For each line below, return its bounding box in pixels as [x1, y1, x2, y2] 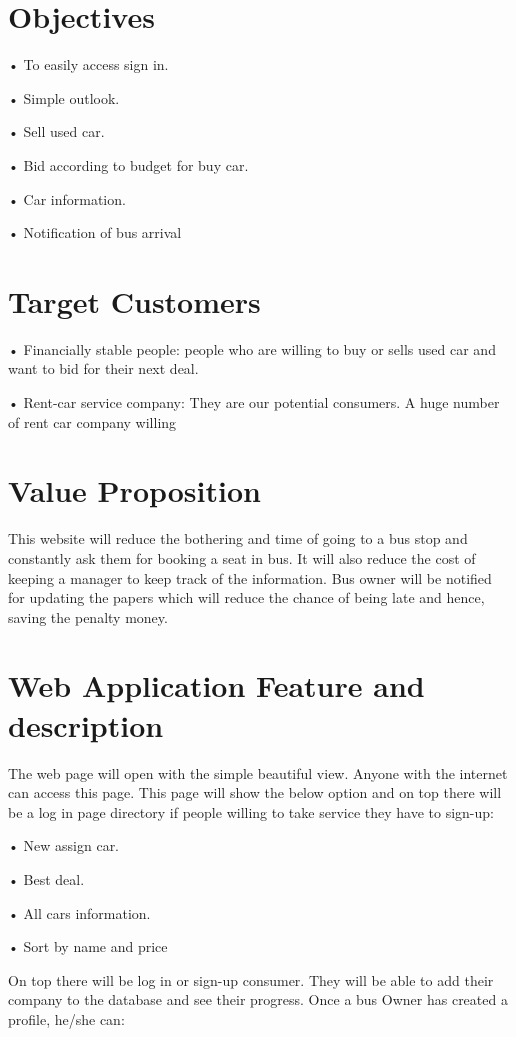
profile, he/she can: [8, 1008, 125, 1029]
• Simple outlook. [8, 87, 120, 108]
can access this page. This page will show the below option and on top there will [8, 782, 502, 803]
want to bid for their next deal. [8, 358, 199, 379]
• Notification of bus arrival [8, 222, 182, 243]
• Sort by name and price [8, 936, 168, 957]
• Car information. [8, 188, 126, 209]
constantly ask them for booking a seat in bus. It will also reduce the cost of [8, 547, 476, 568]
